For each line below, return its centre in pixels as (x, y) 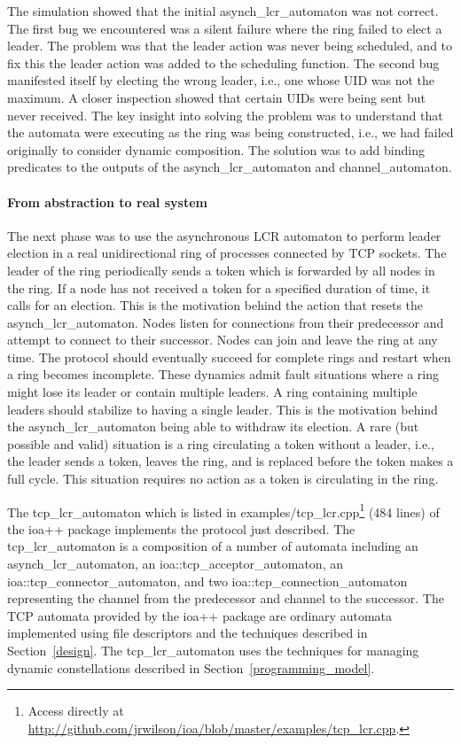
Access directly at (76, 711)
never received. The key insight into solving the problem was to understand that (225, 115)
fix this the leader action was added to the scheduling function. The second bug (223, 62)
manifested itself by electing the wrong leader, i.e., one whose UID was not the (221, 80)
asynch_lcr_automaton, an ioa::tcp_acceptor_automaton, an (175, 564)
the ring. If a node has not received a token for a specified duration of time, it (219, 287)
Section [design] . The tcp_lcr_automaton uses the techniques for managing (213, 651)
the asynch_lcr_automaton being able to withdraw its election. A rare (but (213, 426)
